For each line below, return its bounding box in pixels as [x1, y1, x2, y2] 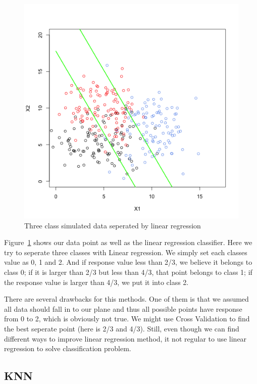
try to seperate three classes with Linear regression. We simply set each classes [4, 247, 247, 257]
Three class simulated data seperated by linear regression [24, 220, 201, 230]
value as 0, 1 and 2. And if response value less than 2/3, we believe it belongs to [4, 257, 252, 267]
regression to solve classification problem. [4, 343, 131, 354]
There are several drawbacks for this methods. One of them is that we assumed [4, 294, 249, 304]
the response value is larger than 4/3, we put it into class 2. [4, 276, 189, 287]
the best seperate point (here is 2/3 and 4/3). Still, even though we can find [4, 323, 239, 333]
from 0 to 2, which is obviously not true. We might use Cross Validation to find [4, 313, 250, 324]
